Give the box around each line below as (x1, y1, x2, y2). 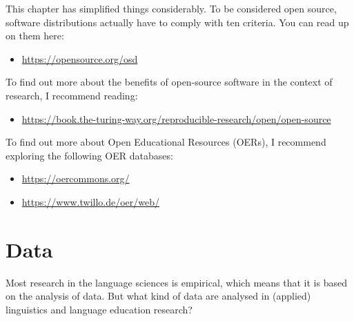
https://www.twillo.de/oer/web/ (21, 194, 160, 208)
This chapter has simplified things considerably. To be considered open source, (6, 1, 337, 15)
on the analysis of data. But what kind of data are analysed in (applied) (6, 289, 311, 303)
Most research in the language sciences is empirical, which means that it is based (6, 275, 347, 289)
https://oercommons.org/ (21, 171, 130, 186)
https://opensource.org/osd (21, 51, 138, 66)
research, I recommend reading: (6, 88, 138, 102)
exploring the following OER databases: (6, 148, 173, 162)
